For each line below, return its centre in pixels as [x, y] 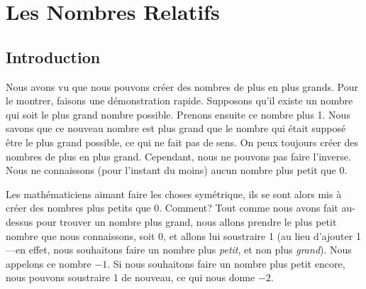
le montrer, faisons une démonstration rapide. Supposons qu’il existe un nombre [179, 100]
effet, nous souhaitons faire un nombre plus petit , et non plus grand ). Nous [190, 250]
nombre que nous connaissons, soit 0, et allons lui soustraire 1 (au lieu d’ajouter [179, 235]
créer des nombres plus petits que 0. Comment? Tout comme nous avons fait [172, 208]
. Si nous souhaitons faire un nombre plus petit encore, [226, 263]
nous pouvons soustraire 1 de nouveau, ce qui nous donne [131, 277]
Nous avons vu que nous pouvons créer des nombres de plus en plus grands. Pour [182, 86]
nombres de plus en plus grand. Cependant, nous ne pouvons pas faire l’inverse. [178, 156]
